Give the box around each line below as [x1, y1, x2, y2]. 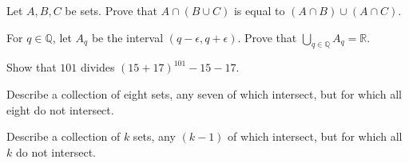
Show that [6, 59, 57, 76]
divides [80, 59, 115, 76]
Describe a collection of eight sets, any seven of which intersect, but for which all [6, 85, 402, 102]
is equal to [233, 2, 285, 18]
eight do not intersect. [6, 101, 114, 118]
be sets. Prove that [65, 2, 157, 18]
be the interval [91, 29, 164, 45]
